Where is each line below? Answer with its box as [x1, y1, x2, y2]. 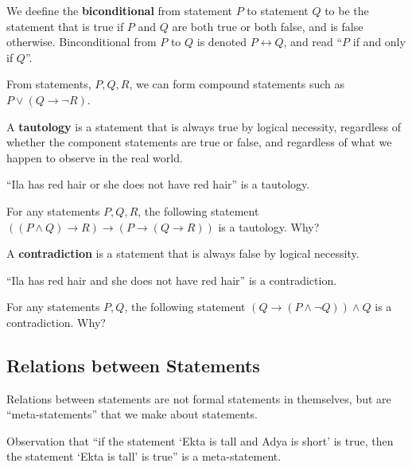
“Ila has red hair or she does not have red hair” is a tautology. [6, 176, 310, 193]
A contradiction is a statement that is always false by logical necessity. [6, 245, 360, 262]
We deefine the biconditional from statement [6, 2, 232, 18]
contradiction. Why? [6, 313, 106, 330]
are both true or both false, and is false [172, 18, 363, 34]
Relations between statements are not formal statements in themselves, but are [6, 390, 391, 407]
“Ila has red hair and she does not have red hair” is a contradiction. [6, 271, 337, 288]
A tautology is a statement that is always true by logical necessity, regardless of [6, 118, 402, 134]
